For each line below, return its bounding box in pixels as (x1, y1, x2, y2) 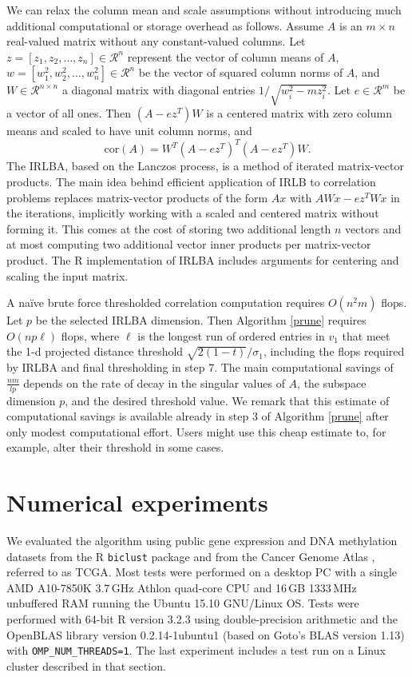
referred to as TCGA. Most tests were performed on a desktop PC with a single (6, 564, 397, 580)
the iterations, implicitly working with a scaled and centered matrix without (6, 205, 379, 221)
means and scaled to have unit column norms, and (6, 122, 252, 139)
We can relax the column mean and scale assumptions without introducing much (6, 2, 402, 18)
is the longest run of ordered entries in (137, 327, 325, 344)
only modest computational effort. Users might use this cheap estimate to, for (6, 423, 386, 440)
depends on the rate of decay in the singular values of (23, 374, 285, 391)
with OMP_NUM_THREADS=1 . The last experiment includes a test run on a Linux (6, 642, 386, 659)
